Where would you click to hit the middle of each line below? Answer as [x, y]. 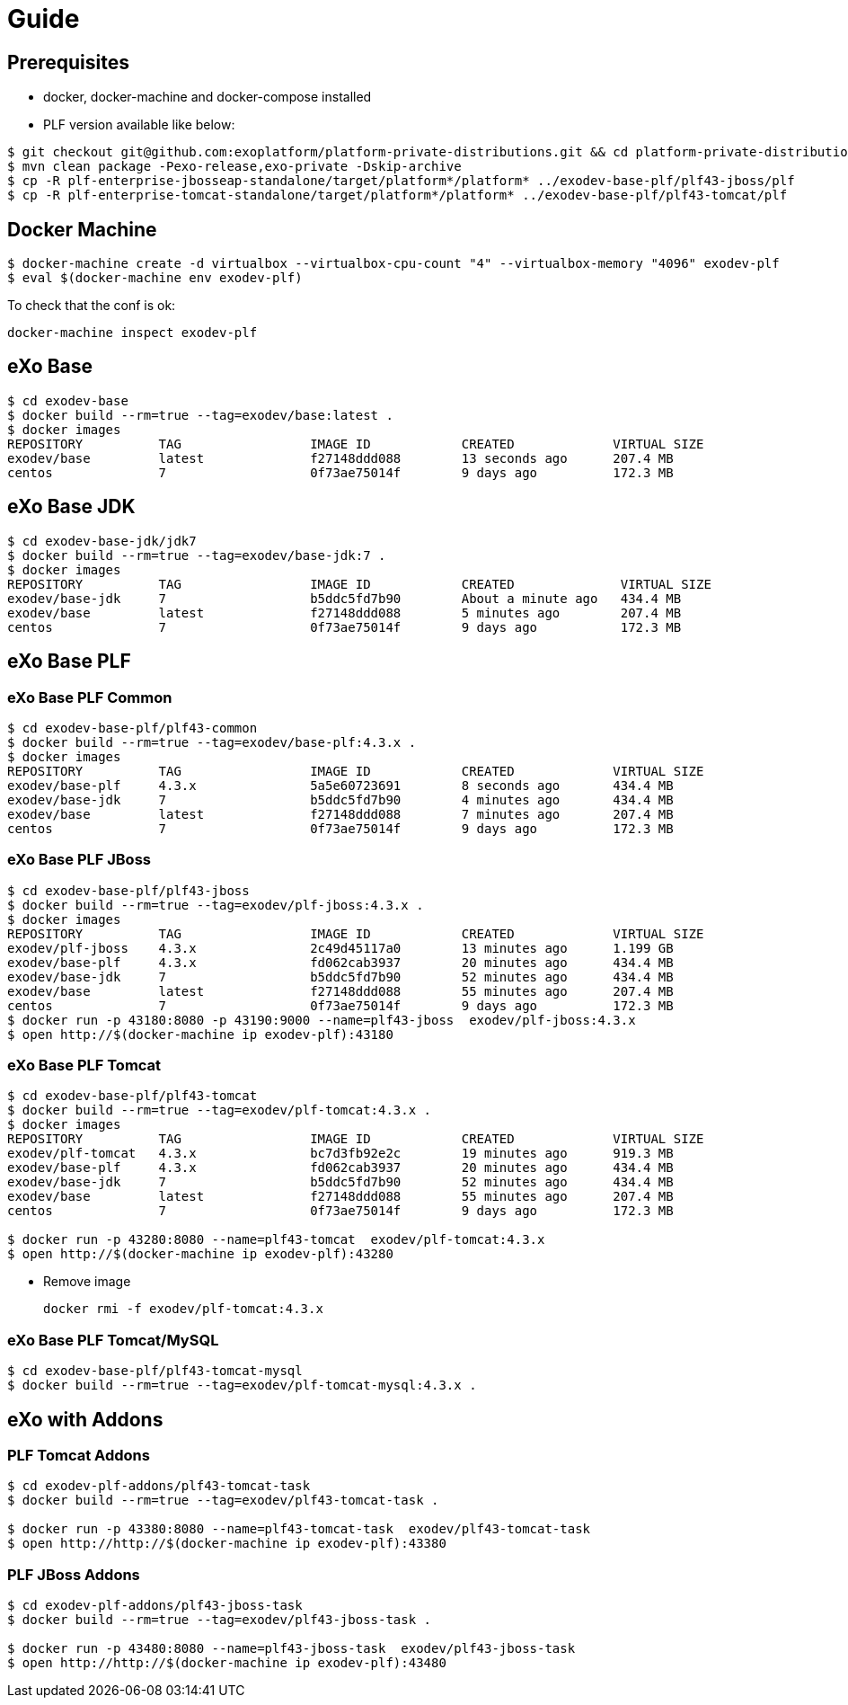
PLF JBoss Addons [74, 1574]
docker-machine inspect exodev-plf [132, 333]
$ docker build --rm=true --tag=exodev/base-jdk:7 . [197, 555]
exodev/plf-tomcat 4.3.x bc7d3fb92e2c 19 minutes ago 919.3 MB [340, 1154]
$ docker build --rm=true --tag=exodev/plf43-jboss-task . [220, 1620]
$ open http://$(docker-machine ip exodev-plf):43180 [200, 1034]
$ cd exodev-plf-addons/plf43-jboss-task [155, 1606]
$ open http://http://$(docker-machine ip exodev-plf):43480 [227, 1663]
